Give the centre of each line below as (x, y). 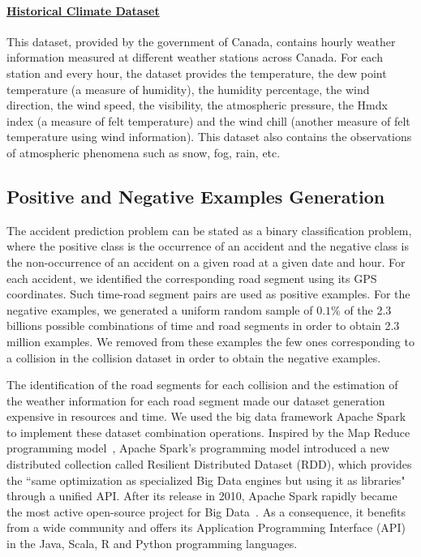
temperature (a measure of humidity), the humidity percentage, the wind (188, 89)
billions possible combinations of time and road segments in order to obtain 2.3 (203, 326)
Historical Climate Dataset (83, 10)
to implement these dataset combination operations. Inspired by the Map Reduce (208, 432)
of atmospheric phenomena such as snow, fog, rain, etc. (144, 152)
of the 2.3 (368, 309)
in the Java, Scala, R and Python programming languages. (152, 544)
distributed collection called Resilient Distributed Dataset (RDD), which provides (209, 464)
